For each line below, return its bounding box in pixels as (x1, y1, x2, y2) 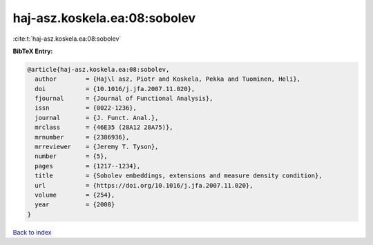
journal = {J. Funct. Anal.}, (35, 114, 159, 121)
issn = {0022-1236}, (35, 104, 137, 112)
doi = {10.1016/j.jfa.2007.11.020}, (35, 85, 195, 92)
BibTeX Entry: (12, 47, 53, 55)
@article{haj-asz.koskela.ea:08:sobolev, (27, 66, 170, 73)
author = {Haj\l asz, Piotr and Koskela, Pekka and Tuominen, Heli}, (35, 75, 300, 83)
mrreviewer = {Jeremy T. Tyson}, (35, 143, 159, 151)
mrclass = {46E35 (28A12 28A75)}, (35, 124, 173, 131)
